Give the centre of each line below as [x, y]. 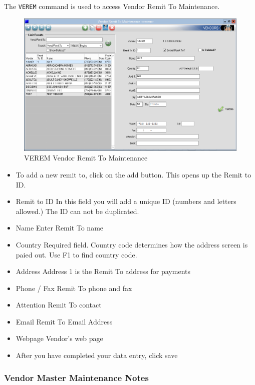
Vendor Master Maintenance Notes [76, 377]
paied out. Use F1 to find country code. [76, 254]
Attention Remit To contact [59, 305]
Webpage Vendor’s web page [59, 338]
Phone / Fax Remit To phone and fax [74, 288]
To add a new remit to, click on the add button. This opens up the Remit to [134, 174]
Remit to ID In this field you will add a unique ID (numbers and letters [126, 201]
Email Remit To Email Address [64, 321]
